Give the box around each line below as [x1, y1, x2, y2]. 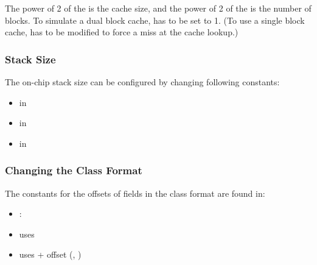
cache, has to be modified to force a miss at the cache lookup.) [5, 26, 239, 38]
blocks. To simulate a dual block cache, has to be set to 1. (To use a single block [5, 13, 305, 26]
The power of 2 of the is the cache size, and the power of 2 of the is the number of [5, 2, 312, 14]
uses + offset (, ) [19, 248, 82, 261]
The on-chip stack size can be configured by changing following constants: [5, 76, 280, 88]
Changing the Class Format [5, 163, 142, 178]
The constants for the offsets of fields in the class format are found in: [5, 186, 265, 199]
